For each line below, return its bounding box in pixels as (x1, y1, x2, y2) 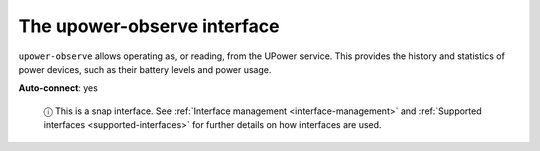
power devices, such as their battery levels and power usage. (18, 63, 272, 75)
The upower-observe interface (18, 15, 280, 37)
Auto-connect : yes (18, 82, 99, 94)
